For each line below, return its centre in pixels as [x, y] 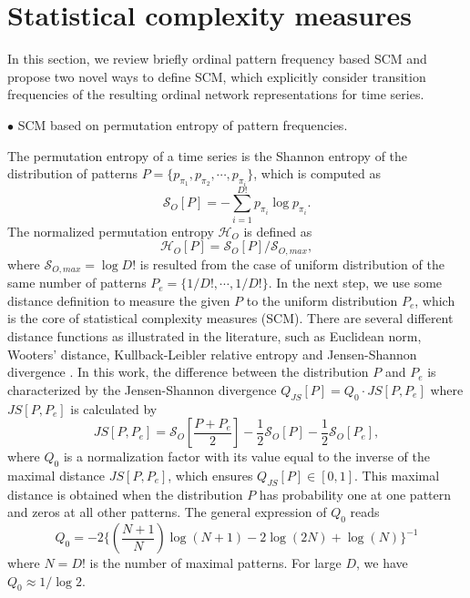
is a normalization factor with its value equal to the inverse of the [246, 456]
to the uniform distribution [322, 300]
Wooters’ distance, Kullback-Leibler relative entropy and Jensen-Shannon [212, 354]
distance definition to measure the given [119, 300]
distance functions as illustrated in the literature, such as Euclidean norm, [215, 335]
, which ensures [210, 475]
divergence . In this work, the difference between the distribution [188, 372]
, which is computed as [317, 173]
